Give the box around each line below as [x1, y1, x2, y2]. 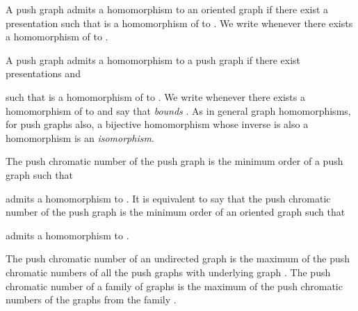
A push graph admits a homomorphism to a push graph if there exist [6, 52, 301, 67]
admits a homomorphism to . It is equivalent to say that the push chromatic [6, 191, 331, 205]
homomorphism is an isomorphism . [6, 130, 154, 145]
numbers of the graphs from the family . [6, 292, 177, 307]
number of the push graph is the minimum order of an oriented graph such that [6, 205, 345, 219]
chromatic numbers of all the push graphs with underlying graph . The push [6, 264, 331, 279]
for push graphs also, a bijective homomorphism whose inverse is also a [6, 117, 309, 131]
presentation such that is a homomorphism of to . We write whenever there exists [6, 15, 353, 30]
